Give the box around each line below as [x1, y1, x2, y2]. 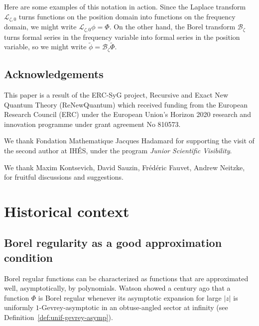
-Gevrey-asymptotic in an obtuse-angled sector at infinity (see [39, 302, 228, 313]
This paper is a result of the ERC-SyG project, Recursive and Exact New [4, 89, 229, 100]
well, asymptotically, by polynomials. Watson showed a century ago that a [4, 283, 231, 293]
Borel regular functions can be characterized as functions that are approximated [4, 273, 249, 283]
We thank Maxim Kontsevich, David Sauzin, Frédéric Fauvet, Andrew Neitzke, [4, 162, 245, 172]
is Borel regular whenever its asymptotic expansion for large [38, 292, 222, 303]
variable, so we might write [4, 41, 87, 52]
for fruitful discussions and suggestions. [4, 172, 124, 182]
